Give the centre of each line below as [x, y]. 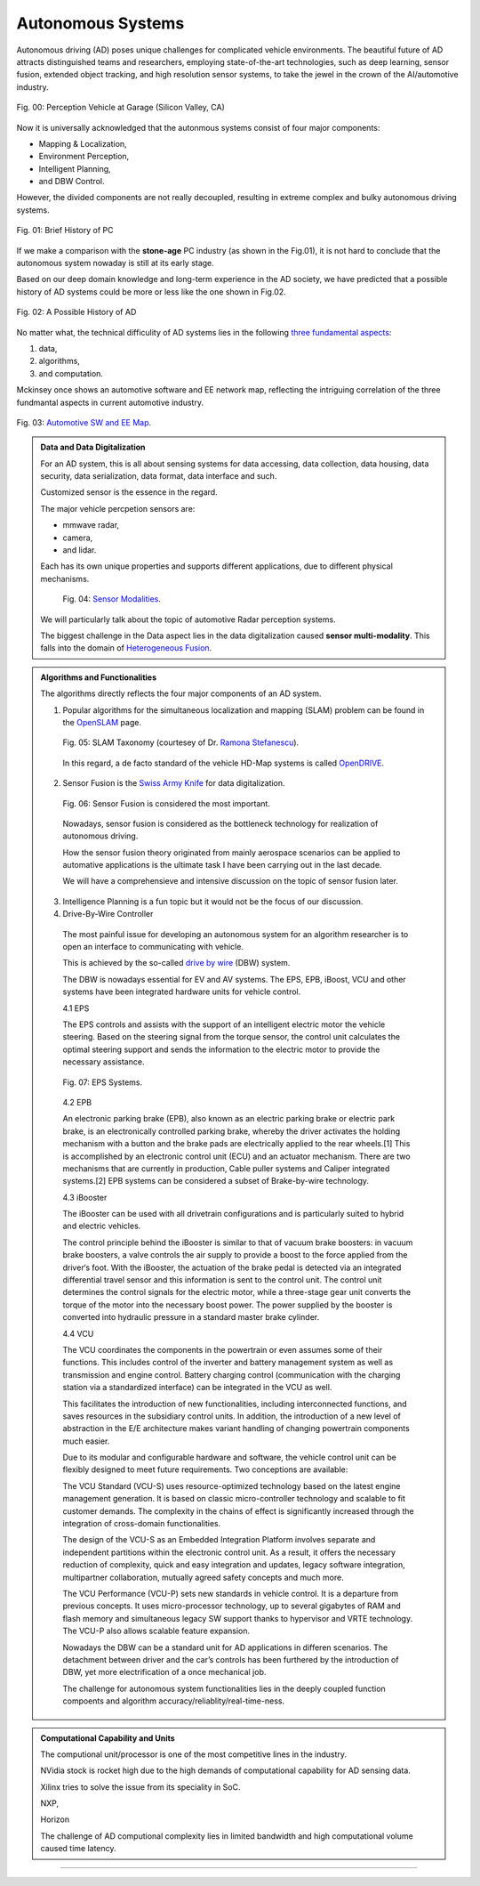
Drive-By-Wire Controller [108, 914]
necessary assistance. [104, 1062]
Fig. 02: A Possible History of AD [76, 312]
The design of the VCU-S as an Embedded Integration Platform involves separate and [219, 1540]
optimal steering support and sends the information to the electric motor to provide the [221, 1049]
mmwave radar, [91, 525]
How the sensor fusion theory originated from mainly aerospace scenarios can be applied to [232, 852]
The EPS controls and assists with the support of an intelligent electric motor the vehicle [224, 1024]
